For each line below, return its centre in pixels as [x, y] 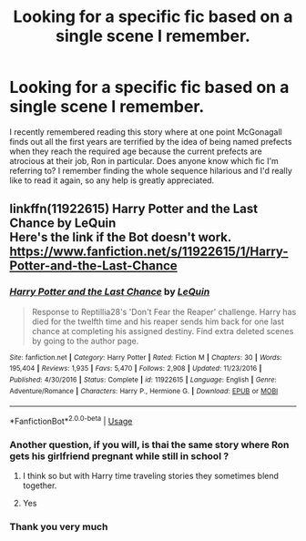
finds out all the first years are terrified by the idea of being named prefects [151, 141]
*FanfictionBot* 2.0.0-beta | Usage [71, 420]
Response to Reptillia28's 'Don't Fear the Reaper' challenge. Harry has [164, 311]
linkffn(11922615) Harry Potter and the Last [133, 209]
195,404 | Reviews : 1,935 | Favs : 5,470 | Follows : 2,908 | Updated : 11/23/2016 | [136, 369]
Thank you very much [59, 527]
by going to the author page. [85, 341]
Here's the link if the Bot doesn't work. [121, 237]
